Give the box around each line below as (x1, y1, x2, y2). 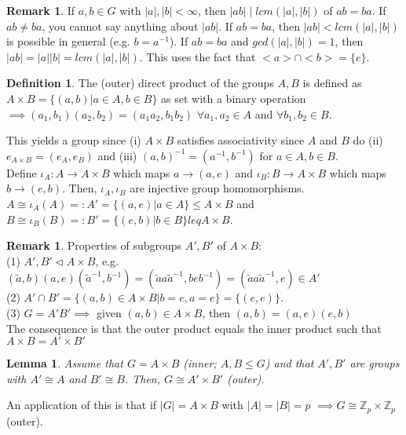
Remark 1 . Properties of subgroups (6, 237, 182, 254)
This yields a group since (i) (6, 132, 141, 148)
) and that (265, 355, 314, 371)
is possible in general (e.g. (6, 33, 130, 49)
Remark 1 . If (6, 2, 75, 18)
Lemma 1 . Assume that (6, 355, 123, 371)
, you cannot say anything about (42, 17, 199, 34)
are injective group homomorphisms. (130, 180, 305, 196)
